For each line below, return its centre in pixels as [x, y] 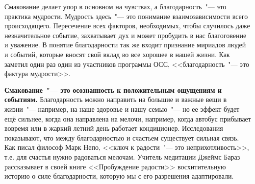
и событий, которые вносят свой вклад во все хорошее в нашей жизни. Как [117, 54]
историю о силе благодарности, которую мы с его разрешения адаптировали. [119, 176]
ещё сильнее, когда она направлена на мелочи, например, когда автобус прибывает [128, 118]
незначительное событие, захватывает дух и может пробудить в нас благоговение [126, 35]
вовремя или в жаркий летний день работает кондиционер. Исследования [114, 128]
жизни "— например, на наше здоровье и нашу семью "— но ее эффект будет [122, 109]
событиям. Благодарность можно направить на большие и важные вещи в [116, 99]
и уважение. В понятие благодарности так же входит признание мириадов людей [125, 45]
